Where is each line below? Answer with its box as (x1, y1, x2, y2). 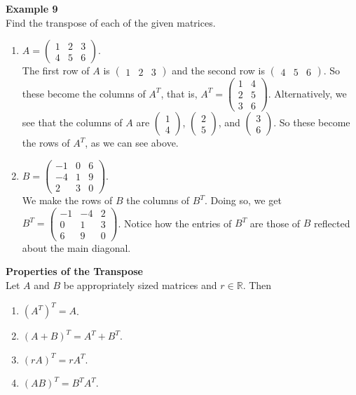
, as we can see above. (85, 135, 179, 150)
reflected (314, 215, 350, 230)
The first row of (22, 63, 90, 78)
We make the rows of (22, 193, 113, 208)
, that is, (160, 86, 198, 100)
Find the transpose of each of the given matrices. (6, 15, 216, 29)
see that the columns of (22, 115, 123, 130)
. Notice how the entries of (118, 215, 232, 230)
